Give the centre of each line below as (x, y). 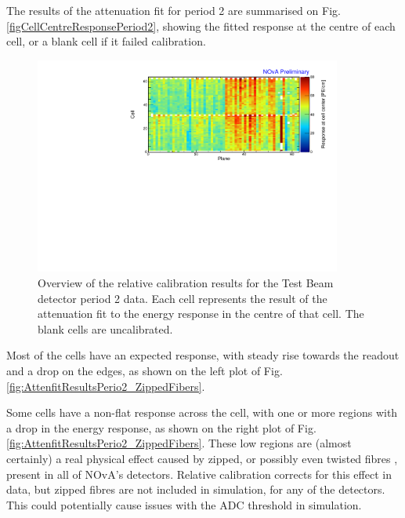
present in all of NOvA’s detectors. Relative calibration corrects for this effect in (199, 474)
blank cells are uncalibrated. (105, 328)
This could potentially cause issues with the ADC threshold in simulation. (184, 504)
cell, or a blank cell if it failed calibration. (106, 41)
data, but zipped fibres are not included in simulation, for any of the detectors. (196, 489)
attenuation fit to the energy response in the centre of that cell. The (201, 314)
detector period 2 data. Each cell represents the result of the (183, 298)
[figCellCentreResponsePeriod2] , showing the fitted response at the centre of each (201, 26)
